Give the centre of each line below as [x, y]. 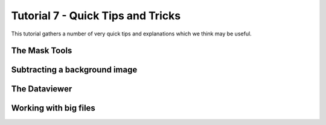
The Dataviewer [42, 89]
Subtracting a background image [74, 70]
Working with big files [53, 108]
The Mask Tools [42, 51]
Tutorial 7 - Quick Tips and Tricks [96, 16]
